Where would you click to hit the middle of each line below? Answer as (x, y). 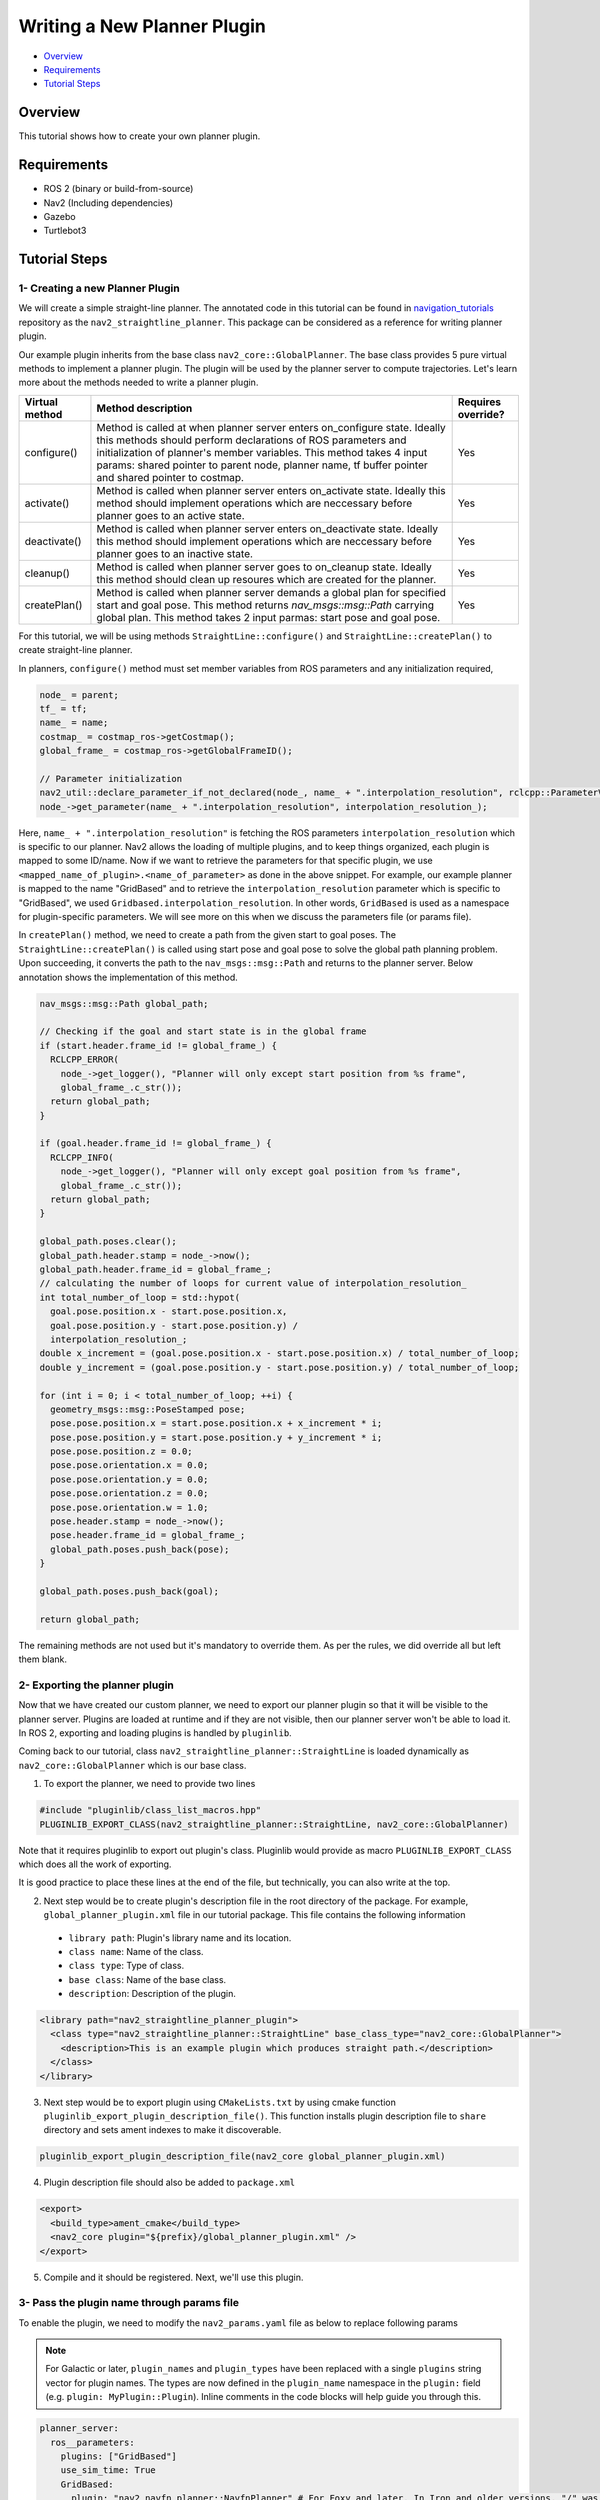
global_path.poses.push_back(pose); (140, 1549)
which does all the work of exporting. (95, 1864)
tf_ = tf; (63, 708)
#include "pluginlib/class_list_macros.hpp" (150, 1810)
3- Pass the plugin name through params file (129, 2303)
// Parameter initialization (111, 778)
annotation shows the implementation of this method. (128, 977)
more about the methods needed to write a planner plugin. (138, 382)
